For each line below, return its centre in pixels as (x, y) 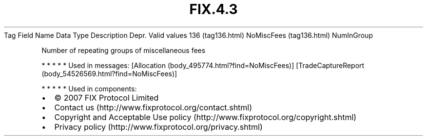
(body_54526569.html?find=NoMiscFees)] (109, 73)
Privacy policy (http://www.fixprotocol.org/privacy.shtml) (158, 127)
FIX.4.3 (213, 9)
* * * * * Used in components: (89, 88)
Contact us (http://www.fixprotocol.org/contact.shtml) (153, 107)
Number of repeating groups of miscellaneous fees (124, 50)
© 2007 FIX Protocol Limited (107, 97)
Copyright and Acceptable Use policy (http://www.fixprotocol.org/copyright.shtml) (205, 117)
